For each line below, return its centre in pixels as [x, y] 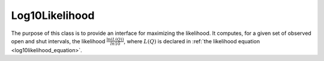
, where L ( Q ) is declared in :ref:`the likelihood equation [192, 41]
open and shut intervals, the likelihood [58, 41]
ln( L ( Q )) [115, 40]
